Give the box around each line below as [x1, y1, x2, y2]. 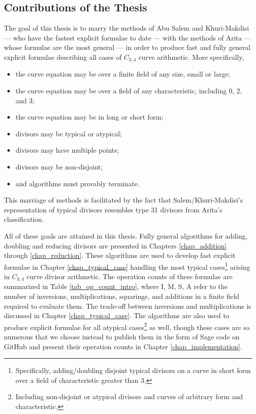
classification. [4, 214, 44, 224]
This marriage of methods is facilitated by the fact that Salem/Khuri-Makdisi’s [4, 195, 243, 205]
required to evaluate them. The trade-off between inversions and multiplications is [4, 300, 252, 311]
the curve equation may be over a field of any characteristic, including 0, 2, [15, 85, 242, 96]
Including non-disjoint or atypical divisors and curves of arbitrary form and [15, 391, 243, 402]
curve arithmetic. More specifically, [138, 51, 244, 62]
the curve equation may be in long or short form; [15, 112, 163, 122]
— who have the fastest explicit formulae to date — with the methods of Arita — [4, 32, 251, 42]
